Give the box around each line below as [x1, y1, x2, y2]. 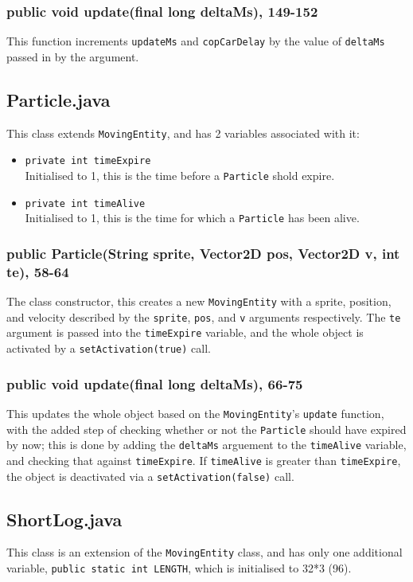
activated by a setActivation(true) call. [6, 340, 211, 357]
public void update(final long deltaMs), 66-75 [6, 373, 303, 393]
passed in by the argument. [6, 48, 139, 64]
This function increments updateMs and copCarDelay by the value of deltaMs [6, 33, 385, 49]
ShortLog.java [6, 506, 123, 531]
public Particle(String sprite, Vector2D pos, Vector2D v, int [6, 243, 400, 263]
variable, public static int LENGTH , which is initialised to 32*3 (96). [6, 560, 352, 576]
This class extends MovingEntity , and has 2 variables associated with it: [6, 124, 360, 141]
